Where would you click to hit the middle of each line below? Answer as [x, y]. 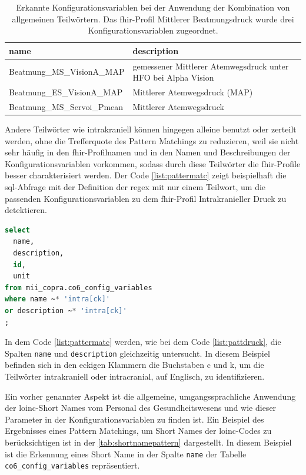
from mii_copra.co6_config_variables [79, 288]
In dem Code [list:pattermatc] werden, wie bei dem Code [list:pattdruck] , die [143, 342]
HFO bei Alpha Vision [173, 77]
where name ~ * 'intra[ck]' [58, 299]
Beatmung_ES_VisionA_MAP [66, 92]
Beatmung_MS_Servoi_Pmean [66, 106]
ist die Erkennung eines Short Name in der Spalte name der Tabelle [126, 454]
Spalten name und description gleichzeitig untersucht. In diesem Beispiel [137, 353]
